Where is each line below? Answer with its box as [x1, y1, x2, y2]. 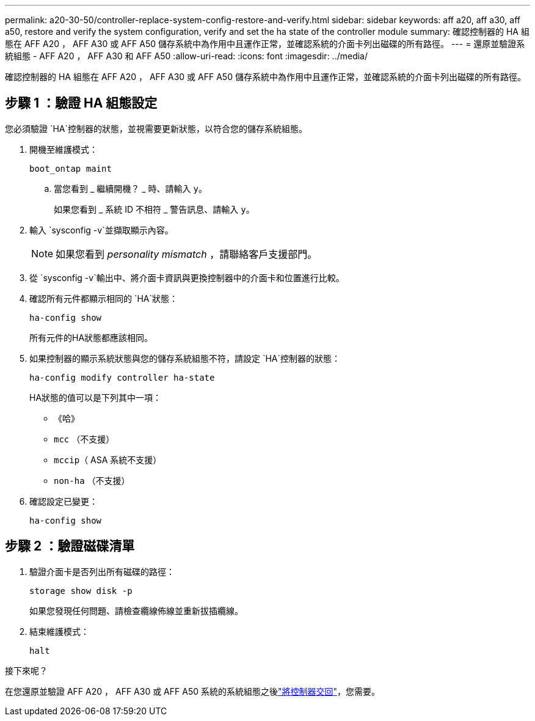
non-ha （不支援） [54, 475, 130, 486]
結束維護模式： [29, 626, 89, 637]
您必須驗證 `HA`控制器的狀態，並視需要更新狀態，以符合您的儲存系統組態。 [5, 123, 308, 134]
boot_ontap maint [29, 163, 112, 174]
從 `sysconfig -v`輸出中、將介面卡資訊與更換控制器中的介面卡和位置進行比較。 [29, 272, 344, 283]
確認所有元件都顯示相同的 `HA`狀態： [29, 293, 178, 304]
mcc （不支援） [54, 433, 115, 444]
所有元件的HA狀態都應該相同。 [29, 332, 153, 343]
